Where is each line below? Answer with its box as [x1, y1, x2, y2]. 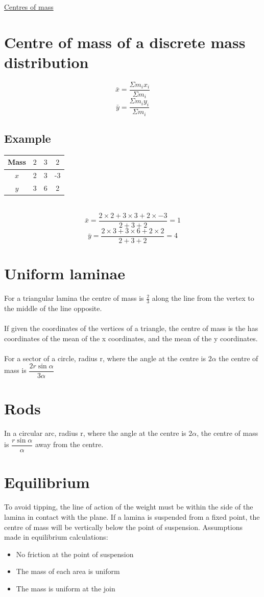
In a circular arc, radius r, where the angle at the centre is [4, 427, 186, 438]
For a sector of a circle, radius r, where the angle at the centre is [4, 352, 206, 363]
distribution [4, 51, 89, 72]
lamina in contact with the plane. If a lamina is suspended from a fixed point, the [4, 511, 260, 522]
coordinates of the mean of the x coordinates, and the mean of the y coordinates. [4, 333, 258, 343]
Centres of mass [4, 2, 54, 12]
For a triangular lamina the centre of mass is [4, 293, 144, 303]
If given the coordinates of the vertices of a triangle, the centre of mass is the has [4, 323, 258, 334]
